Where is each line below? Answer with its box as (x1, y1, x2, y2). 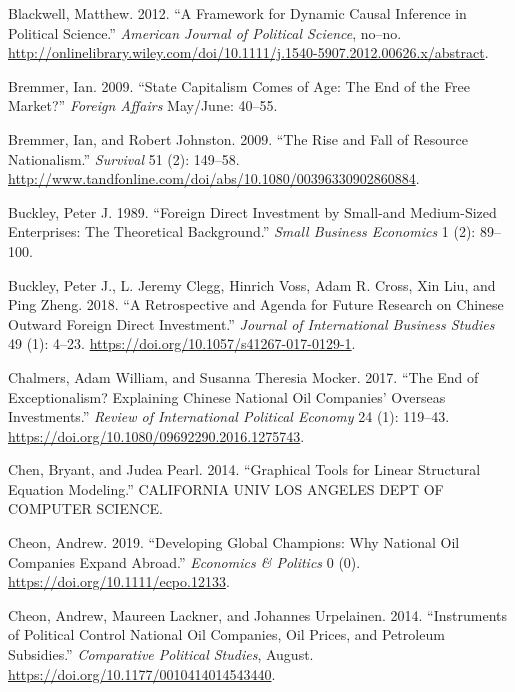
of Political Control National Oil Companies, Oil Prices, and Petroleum (8, 624, 445, 645)
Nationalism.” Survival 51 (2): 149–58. (8, 148, 240, 169)
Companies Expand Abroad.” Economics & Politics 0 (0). (8, 551, 361, 572)
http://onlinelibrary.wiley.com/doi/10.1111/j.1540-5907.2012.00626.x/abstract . (8, 42, 489, 63)
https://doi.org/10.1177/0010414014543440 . (8, 663, 276, 684)
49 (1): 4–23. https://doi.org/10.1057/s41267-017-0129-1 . (8, 333, 356, 354)
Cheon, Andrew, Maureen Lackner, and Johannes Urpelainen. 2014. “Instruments (8, 604, 508, 625)
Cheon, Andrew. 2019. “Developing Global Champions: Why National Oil (8, 532, 460, 553)
